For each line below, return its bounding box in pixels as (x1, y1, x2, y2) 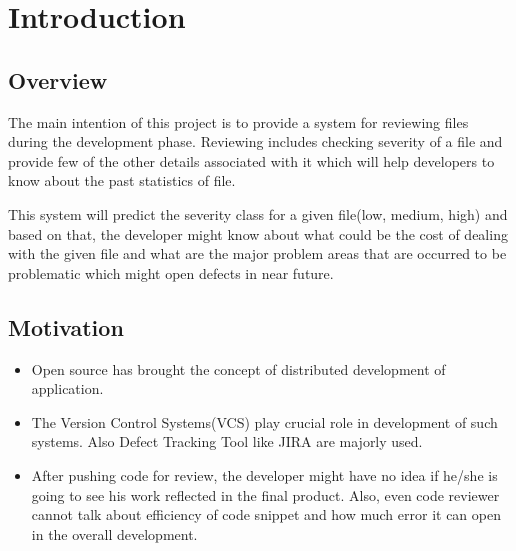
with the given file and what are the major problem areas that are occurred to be (8, 243, 507, 264)
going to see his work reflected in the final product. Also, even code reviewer (31, 484, 500, 505)
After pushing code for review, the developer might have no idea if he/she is (31, 464, 498, 485)
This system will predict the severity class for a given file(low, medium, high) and (8, 203, 508, 224)
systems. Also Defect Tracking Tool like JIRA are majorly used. (31, 431, 423, 452)
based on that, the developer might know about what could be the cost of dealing (8, 223, 508, 244)
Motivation (8, 311, 124, 342)
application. (31, 378, 104, 399)
